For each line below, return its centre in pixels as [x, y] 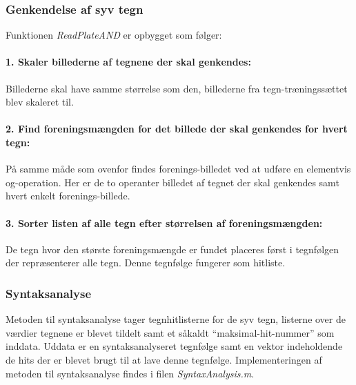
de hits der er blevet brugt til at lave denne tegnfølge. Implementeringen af [164, 359]
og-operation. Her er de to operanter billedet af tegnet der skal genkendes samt [172, 182]
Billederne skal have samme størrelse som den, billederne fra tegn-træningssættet [177, 88]
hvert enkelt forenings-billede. [68, 196]
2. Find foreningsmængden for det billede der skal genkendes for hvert [177, 129]
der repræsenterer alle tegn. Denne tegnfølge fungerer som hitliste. [146, 263]
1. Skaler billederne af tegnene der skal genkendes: [128, 62]
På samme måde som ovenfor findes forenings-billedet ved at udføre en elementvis [178, 169]
